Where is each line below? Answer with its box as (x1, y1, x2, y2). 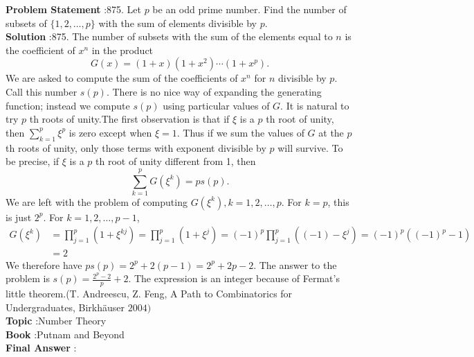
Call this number (6, 84, 78, 98)
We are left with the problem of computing (6, 194, 188, 209)
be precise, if (6, 154, 60, 168)
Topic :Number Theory (6, 313, 107, 328)
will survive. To (277, 140, 343, 155)
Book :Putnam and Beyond (6, 326, 125, 341)
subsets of (6, 15, 47, 30)
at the (318, 125, 344, 139)
